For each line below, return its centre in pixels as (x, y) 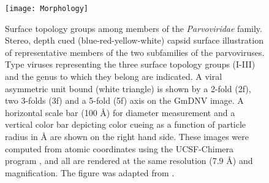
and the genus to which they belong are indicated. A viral (114, 76)
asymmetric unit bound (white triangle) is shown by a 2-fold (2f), (128, 88)
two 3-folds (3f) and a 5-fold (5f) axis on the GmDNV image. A (124, 100)
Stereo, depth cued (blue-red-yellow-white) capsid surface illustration (134, 40)
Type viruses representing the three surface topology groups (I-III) (130, 64)
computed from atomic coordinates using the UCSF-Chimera (119, 148)
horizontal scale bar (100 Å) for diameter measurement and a (120, 112)
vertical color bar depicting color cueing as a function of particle (126, 124)
